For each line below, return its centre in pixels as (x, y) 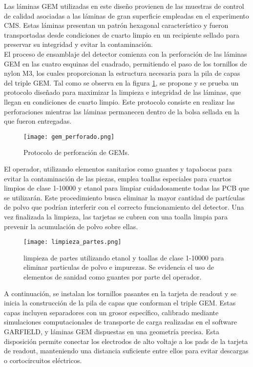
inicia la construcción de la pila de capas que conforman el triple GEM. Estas (120, 303)
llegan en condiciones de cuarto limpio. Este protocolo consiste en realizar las (119, 101)
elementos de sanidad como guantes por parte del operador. (113, 276)
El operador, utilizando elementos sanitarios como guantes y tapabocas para (118, 168)
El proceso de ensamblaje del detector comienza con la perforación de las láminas (126, 54)
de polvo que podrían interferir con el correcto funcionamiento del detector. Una (124, 207)
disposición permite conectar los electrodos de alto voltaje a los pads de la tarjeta (126, 341)
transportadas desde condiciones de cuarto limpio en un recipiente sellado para (122, 34)
